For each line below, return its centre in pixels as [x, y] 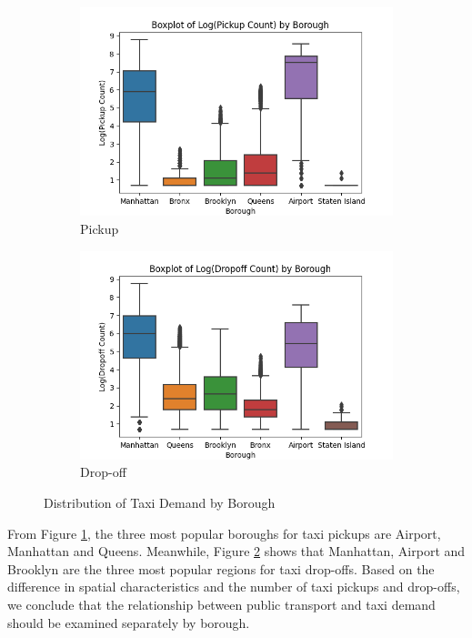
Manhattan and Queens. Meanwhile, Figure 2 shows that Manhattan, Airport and [236, 551]
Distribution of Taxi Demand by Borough [160, 503]
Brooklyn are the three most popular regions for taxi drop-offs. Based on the [221, 568]
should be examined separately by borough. [129, 622]
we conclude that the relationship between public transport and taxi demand [221, 604]
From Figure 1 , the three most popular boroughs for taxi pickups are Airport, [224, 533]
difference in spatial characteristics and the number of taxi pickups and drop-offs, [234, 587]
